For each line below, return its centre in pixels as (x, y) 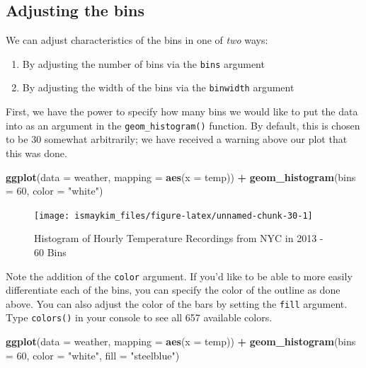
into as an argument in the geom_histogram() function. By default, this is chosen (183, 125)
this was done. (36, 153)
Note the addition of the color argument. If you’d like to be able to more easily (179, 276)
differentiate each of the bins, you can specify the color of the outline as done (173, 290)
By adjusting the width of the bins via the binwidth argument (158, 87)
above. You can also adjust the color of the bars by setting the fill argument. (177, 303)
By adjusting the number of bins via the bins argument (143, 63)
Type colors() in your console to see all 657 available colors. (139, 317)
